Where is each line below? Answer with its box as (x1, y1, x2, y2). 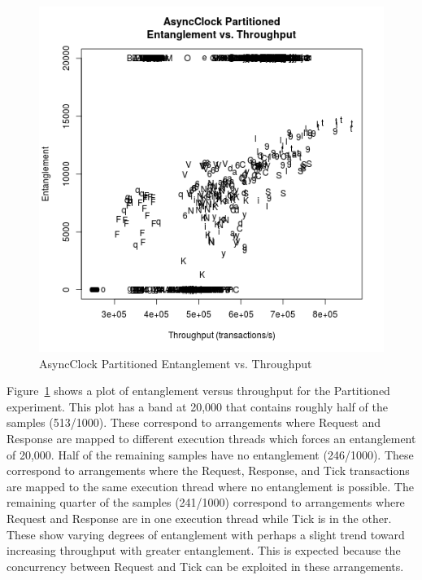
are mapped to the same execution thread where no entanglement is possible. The (7, 477, 414, 494)
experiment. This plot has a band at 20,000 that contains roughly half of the (7, 398, 388, 415)
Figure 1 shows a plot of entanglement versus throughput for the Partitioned (7, 382, 390, 399)
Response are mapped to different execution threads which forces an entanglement (7, 429, 416, 446)
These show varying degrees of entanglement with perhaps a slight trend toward (7, 525, 405, 543)
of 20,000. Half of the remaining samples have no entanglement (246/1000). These (7, 446, 414, 463)
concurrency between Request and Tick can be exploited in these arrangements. (7, 557, 404, 574)
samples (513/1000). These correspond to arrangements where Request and (7, 414, 381, 431)
